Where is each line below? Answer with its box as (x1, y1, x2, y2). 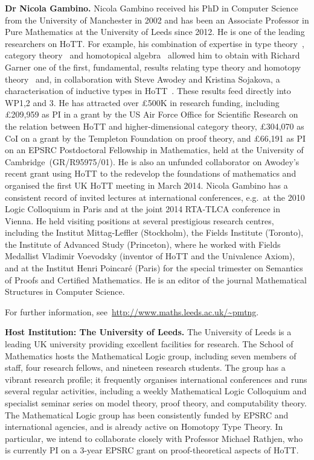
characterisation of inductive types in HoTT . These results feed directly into (5, 84, 291, 97)
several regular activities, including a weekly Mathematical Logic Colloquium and (5, 385, 307, 397)
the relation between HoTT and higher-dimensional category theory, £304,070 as (5, 119, 304, 132)
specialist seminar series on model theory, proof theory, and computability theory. (5, 397, 307, 409)
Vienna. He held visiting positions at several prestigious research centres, (5, 214, 274, 227)
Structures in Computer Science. (5, 285, 125, 298)
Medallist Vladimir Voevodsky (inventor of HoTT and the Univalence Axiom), (5, 250, 295, 262)
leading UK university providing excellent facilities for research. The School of (5, 338, 293, 350)
